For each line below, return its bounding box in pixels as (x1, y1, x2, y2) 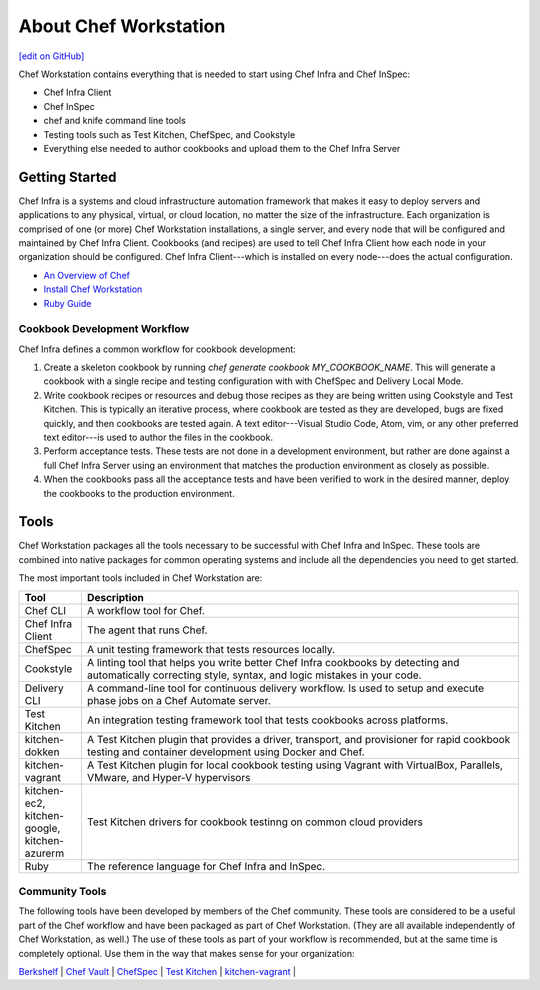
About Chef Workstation (18, 15, 226, 37)
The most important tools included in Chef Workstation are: (18, 572, 263, 584)
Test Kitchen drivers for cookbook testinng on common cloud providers (86, 815, 424, 829)
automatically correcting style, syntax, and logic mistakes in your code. (86, 668, 422, 682)
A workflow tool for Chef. (86, 603, 205, 617)
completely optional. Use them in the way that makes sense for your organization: (18, 947, 355, 959)
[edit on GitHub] (18, 50, 85, 62)
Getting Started (18, 168, 117, 185)
